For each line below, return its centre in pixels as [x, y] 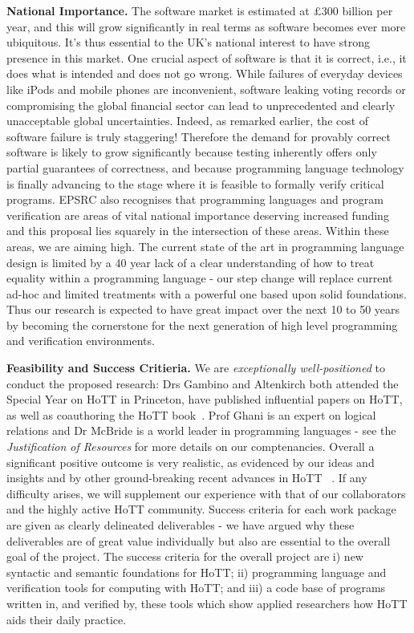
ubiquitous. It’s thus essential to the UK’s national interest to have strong [188, 42]
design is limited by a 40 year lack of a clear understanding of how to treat [191, 262]
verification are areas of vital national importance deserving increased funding [198, 215]
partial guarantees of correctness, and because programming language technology [205, 167]
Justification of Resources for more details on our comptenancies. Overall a [191, 446]
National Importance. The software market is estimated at [158, 10]
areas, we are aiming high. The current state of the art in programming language [205, 246]
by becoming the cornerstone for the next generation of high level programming [202, 325]
